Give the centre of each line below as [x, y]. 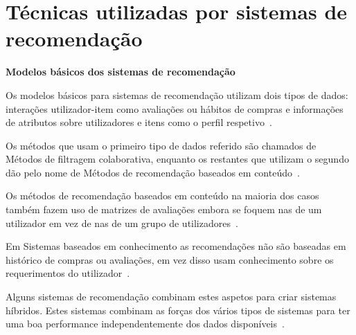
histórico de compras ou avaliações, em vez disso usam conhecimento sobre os [170, 259]
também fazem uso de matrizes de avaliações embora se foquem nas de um [164, 209]
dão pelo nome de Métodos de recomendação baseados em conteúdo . [153, 172]
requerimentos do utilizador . [68, 273]
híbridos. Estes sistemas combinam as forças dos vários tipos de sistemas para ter [178, 310]
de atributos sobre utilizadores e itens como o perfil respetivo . [139, 122]
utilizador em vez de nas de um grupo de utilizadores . [122, 223]
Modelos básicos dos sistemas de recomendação [121, 72]
